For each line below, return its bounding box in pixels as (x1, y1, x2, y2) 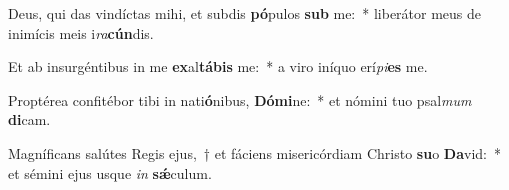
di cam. (8, 109, 51, 130)
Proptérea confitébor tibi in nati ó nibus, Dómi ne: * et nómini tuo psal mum (8, 89, 472, 110)
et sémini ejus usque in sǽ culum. (8, 162, 212, 183)
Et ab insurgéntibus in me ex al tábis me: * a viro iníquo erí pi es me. (8, 56, 428, 77)
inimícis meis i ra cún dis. (8, 22, 154, 43)
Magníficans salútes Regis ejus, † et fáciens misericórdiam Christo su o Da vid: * (8, 142, 501, 163)
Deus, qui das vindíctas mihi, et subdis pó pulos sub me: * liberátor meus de (8, 3, 482, 23)
